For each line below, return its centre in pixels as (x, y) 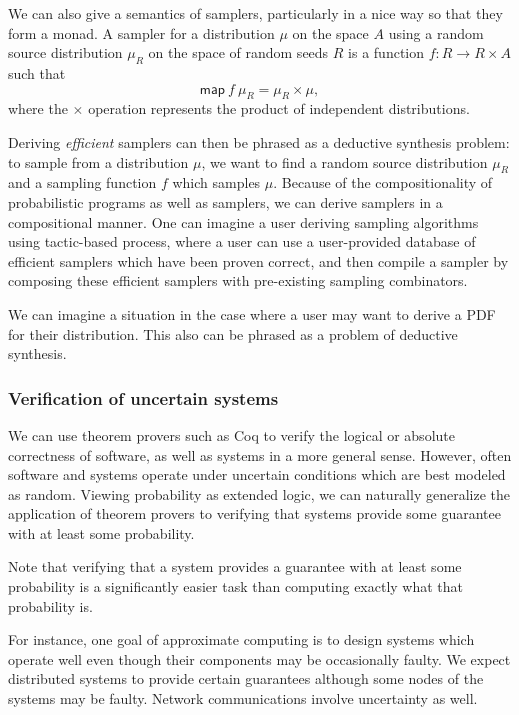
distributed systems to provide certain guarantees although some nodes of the (246, 678)
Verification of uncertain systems (143, 397)
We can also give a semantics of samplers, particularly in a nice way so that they (255, 13)
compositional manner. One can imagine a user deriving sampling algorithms (243, 221)
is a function (386, 52)
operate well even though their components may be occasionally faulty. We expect (259, 658)
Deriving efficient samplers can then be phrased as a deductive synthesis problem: (259, 141)
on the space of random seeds (238, 52)
